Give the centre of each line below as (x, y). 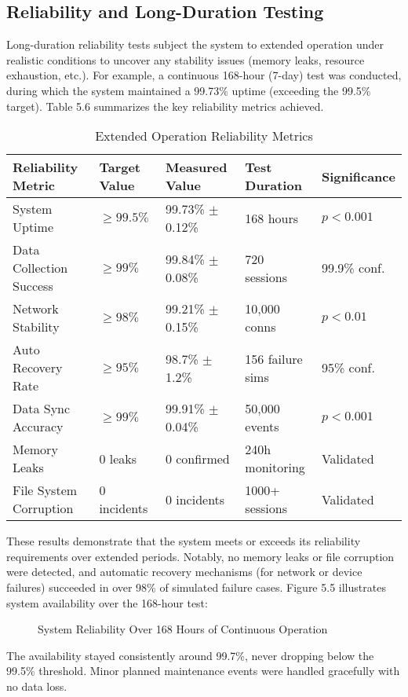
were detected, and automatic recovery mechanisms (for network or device (184, 572)
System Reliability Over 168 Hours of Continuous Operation (183, 629)
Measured (196, 167)
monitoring (275, 468)
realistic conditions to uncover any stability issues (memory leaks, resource (186, 59)
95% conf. (348, 368)
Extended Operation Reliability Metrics (204, 136)
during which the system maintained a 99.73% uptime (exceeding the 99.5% (189, 90)
